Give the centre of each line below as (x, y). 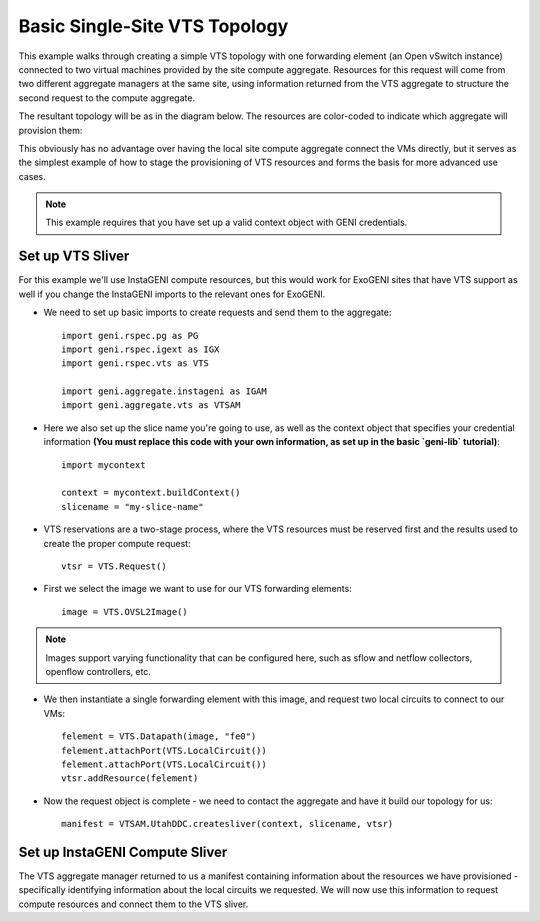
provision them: (50, 130)
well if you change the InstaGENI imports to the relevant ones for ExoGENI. (172, 294)
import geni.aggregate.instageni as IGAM (164, 391)
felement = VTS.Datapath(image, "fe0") (159, 736)
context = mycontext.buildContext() (151, 493)
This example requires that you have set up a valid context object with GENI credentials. (226, 222)
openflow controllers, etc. (98, 671)
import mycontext (103, 464)
